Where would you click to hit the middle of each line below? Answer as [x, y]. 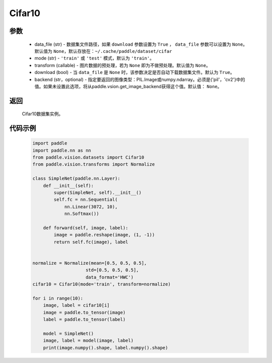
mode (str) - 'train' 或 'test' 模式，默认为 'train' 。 [94, 58]
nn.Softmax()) [82, 214]
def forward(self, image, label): [86, 228]
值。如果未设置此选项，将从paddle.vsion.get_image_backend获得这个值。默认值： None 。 [128, 86]
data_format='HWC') [110, 277]
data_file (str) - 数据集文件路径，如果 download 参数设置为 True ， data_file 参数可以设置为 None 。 [141, 44]
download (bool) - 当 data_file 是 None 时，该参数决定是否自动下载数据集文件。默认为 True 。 [134, 72]
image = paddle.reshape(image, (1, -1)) [104, 235]
